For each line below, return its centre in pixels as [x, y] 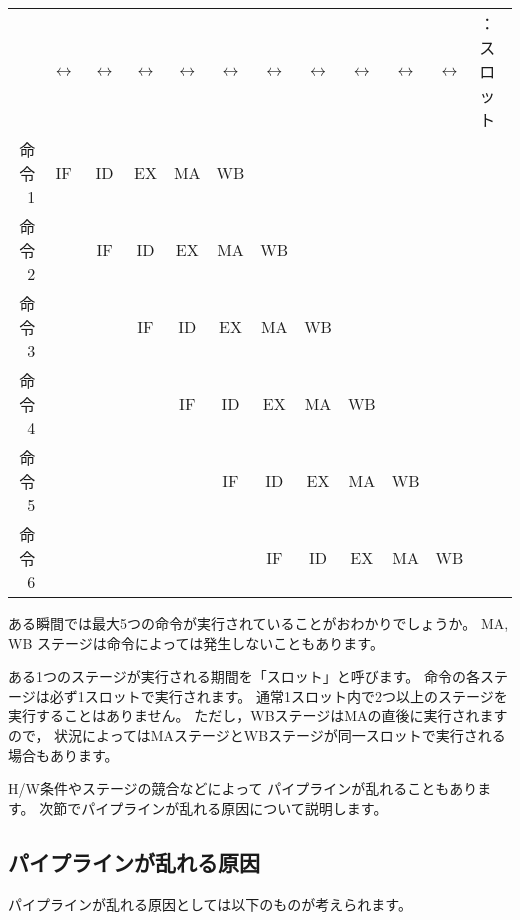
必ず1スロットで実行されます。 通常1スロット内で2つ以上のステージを [278, 695]
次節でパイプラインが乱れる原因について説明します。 [213, 807]
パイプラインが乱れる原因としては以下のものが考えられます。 [210, 903]
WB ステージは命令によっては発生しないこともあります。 [196, 642]
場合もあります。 [63, 754]
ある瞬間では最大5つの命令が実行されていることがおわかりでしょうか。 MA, [258, 623]
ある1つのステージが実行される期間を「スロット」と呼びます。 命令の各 [244, 676]
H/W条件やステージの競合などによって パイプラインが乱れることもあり [243, 788]
